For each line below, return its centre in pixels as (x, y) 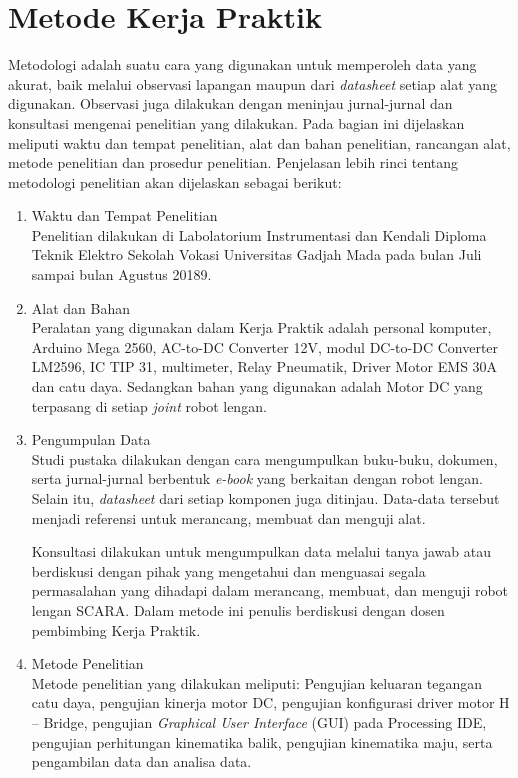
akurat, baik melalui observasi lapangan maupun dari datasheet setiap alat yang (253, 83)
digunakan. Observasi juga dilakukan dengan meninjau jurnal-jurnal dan (230, 103)
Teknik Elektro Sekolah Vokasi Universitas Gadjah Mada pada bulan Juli (256, 254)
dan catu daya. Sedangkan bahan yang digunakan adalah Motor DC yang (257, 386)
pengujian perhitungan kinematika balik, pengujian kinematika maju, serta (262, 741)
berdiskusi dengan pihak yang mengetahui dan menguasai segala (228, 570)
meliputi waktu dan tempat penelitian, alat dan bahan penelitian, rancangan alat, (259, 142)
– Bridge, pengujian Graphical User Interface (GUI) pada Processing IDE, (259, 721)
